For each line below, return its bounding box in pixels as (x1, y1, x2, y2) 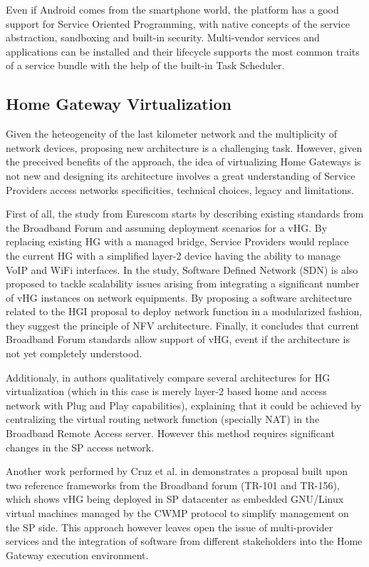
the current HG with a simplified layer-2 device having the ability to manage (6, 247, 341, 262)
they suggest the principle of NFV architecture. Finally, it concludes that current (6, 317, 360, 332)
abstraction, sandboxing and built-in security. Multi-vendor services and (6, 30, 320, 45)
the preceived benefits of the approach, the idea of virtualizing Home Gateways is (6, 154, 361, 169)
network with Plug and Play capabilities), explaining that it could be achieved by (6, 397, 362, 412)
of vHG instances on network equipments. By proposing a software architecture (6, 290, 352, 305)
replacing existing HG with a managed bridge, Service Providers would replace (6, 234, 349, 249)
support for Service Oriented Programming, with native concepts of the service (6, 16, 350, 31)
